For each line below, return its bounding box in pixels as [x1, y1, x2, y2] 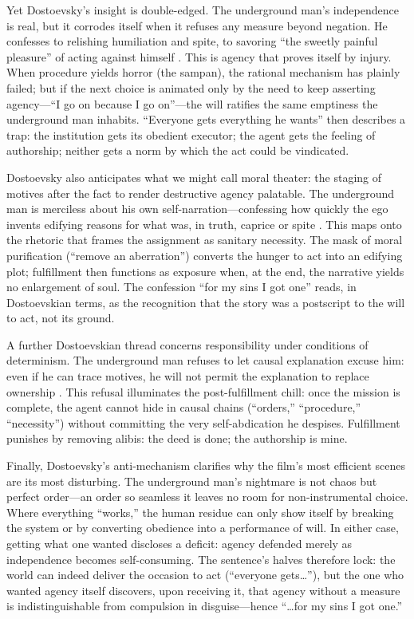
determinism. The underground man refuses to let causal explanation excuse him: [6, 352, 404, 369]
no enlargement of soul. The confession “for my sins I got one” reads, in [6, 278, 357, 295]
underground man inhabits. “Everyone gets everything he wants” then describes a [6, 111, 406, 128]
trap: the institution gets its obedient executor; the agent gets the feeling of [6, 126, 376, 143]
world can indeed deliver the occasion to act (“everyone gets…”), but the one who [6, 566, 404, 583]
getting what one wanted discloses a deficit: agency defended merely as [6, 535, 353, 551]
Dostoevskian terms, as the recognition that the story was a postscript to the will [6, 294, 405, 310]
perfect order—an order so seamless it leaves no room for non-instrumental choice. [6, 488, 408, 505]
